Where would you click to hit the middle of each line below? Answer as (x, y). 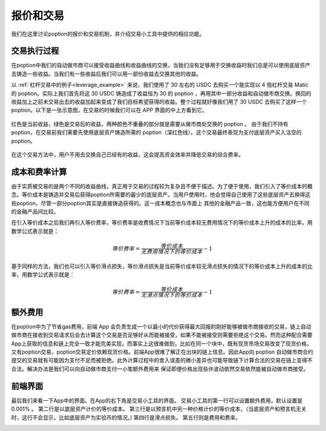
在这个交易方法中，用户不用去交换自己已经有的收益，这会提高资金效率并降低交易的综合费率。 (127, 155)
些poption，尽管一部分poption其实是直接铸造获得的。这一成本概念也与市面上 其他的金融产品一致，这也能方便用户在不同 (161, 203)
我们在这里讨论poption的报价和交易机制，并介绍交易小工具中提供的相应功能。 (108, 34)
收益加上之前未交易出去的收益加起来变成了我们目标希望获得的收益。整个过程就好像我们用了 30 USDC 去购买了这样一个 (159, 102)
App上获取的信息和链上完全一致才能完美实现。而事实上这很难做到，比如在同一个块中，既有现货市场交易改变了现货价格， (161, 343)
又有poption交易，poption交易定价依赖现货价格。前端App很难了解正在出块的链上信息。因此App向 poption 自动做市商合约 (162, 352)
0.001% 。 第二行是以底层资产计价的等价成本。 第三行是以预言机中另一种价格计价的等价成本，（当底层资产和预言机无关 (159, 409)
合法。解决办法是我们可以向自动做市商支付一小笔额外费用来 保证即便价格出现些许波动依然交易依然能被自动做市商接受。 (160, 369)
